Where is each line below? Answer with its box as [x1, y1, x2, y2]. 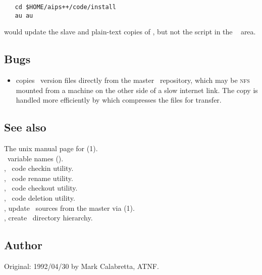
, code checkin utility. [4, 163, 74, 173]
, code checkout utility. [4, 182, 78, 193]
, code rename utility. [4, 172, 73, 183]
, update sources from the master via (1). [4, 202, 135, 213]
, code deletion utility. [4, 193, 75, 203]
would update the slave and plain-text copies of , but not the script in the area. [4, 26, 256, 37]
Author [4, 237, 42, 253]
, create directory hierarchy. [4, 212, 93, 223]
